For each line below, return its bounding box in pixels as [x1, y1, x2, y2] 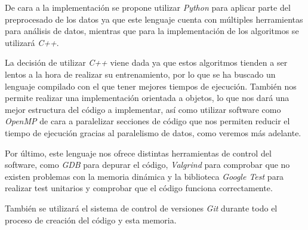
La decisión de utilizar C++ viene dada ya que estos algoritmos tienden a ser [5, 56, 288, 69]
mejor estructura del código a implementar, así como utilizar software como [5, 103, 281, 115]
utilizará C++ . [5, 36, 59, 48]
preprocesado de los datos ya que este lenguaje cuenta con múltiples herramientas [5, 13, 303, 25]
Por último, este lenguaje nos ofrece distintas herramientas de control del [5, 146, 272, 159]
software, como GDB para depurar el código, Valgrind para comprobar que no [5, 158, 290, 171]
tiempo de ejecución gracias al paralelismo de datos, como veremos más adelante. [5, 126, 301, 139]
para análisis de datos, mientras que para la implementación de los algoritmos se [5, 24, 299, 37]
